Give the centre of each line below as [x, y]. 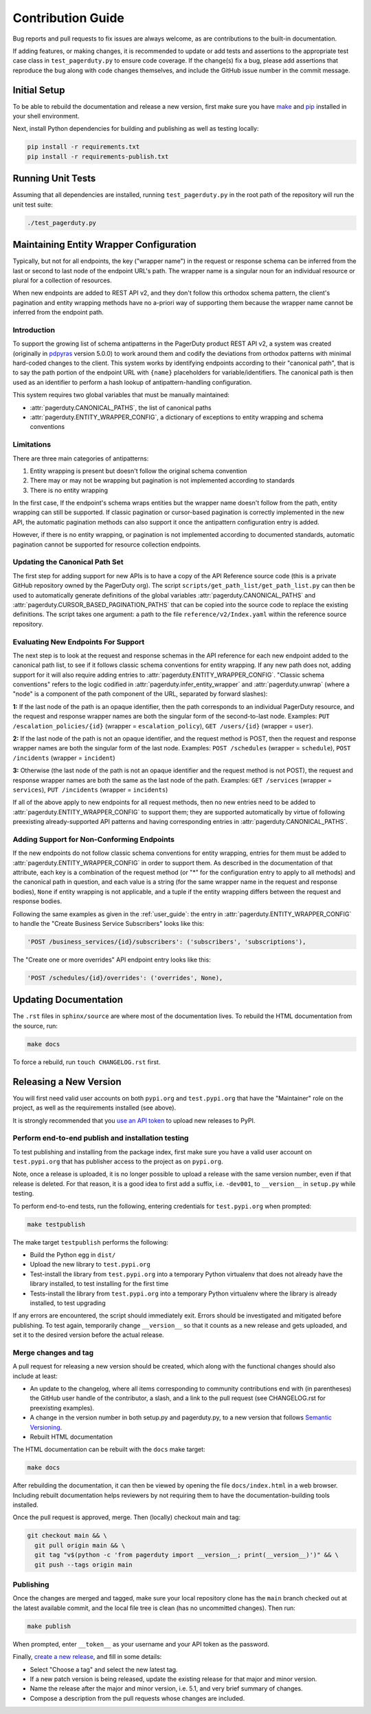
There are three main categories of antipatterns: [81, 458]
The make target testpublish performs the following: [90, 1242]
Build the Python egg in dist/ [73, 1255]
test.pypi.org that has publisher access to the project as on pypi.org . [118, 1162]
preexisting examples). [62, 1408]
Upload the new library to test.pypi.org [90, 1265]
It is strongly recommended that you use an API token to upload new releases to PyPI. [134, 1120]
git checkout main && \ [67, 1536]
